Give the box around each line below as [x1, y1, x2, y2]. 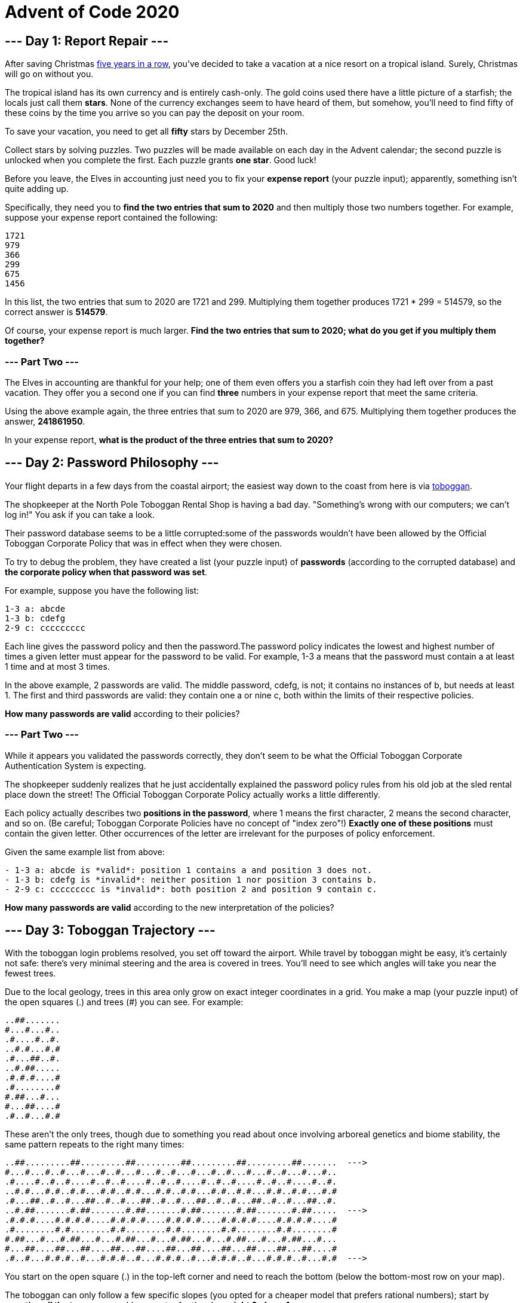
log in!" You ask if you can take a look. [5, 509, 155, 520]
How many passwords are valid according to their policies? [5, 708, 240, 719]
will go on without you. [5, 69, 94, 80]
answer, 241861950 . [5, 416, 85, 426]
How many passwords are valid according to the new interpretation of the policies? [5, 902, 334, 913]
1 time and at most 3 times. [5, 661, 110, 672]
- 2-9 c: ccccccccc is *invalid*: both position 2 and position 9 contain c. [5, 884, 377, 894]
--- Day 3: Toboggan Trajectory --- [5, 922, 216, 938]
